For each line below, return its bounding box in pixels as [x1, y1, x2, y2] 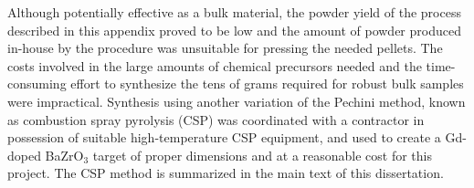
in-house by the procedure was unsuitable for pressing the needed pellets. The [7, 38, 443, 57]
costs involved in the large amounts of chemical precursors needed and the [7, 56, 422, 75]
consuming [7, 74, 67, 93]
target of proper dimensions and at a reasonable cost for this [92, 145, 433, 164]
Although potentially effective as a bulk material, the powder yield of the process [7, 3, 461, 21]
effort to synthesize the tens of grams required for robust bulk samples [70, 74, 464, 93]
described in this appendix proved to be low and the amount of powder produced [7, 20, 461, 39]
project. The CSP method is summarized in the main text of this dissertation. [7, 163, 444, 183]
